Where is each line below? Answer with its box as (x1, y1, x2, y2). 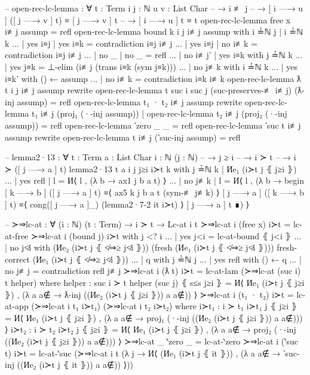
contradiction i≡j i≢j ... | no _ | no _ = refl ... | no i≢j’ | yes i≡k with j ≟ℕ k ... (5, 48, 303, 61)
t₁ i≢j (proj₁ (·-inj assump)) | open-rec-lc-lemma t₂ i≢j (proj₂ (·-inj (32, 107, 287, 120)
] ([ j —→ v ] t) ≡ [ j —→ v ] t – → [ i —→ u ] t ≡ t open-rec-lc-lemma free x (5, 13, 291, 26)
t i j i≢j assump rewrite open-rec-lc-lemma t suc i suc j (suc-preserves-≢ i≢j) (5, 84, 292, 96)
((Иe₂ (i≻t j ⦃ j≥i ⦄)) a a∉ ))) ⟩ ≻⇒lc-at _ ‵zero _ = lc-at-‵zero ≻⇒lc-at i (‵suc (5, 335, 299, 347)
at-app (5, 300, 29, 312)
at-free (5, 229, 29, 242)
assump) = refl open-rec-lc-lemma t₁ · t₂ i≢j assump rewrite (17, 95, 243, 108)
